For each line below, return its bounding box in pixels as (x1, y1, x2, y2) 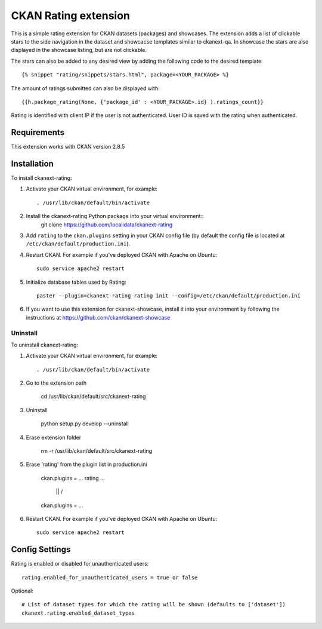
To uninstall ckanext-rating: (11, 341, 79, 348)
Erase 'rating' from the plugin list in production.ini (26, 461, 147, 468)
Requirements (11, 127, 65, 137)
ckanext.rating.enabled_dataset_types (21, 609, 135, 616)
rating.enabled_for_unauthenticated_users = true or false (21, 574, 198, 581)
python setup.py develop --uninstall (41, 420, 129, 427)
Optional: (11, 587, 34, 594)
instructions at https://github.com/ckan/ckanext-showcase (26, 314, 171, 321)
